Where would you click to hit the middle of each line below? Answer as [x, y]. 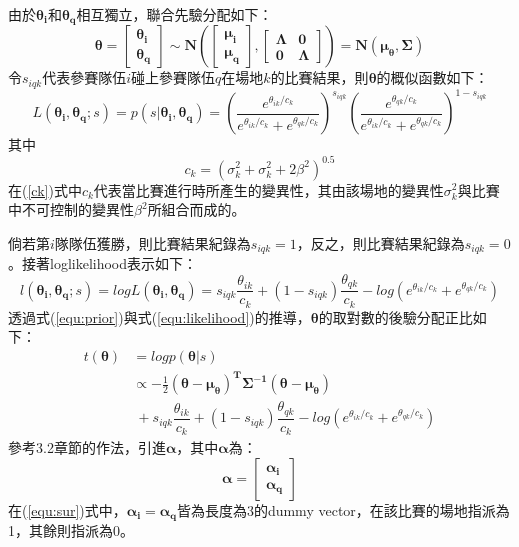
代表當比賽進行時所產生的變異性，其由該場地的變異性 [268, 189]
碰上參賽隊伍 [173, 77]
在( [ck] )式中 [45, 189]
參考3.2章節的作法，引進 [87, 447]
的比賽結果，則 [319, 77]
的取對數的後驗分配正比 [395, 316]
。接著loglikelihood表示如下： [103, 263]
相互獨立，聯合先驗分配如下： [174, 14]
